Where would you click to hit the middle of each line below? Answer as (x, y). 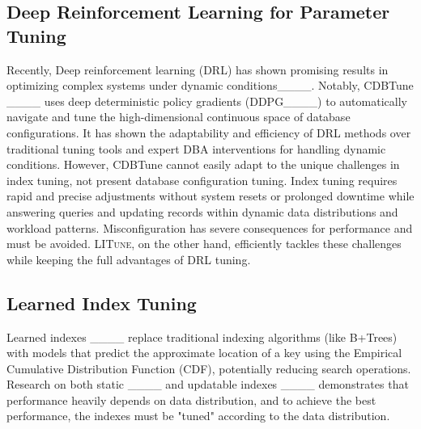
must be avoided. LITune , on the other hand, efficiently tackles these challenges (204, 244)
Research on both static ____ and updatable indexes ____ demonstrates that (208, 384)
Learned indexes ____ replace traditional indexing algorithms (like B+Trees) (202, 336)
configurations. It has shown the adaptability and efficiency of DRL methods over (209, 132)
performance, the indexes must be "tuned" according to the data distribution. (198, 416)
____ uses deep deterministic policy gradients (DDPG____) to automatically (207, 101)
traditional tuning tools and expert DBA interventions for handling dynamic (196, 148)
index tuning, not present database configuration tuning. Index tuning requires (202, 180)
